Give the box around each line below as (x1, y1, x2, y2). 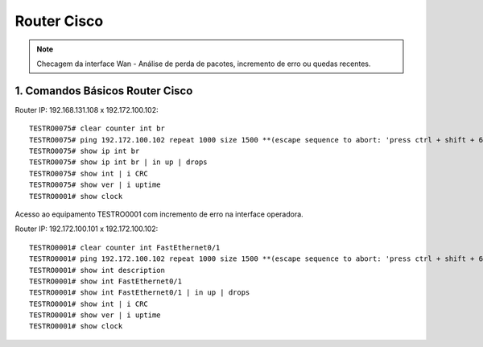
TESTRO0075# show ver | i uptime (29, 180, 161, 189)
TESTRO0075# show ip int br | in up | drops (29, 158, 208, 167)
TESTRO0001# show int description (29, 266, 165, 275)
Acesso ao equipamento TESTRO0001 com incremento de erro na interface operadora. (14, 209, 303, 219)
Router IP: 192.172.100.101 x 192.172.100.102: (14, 224, 159, 233)
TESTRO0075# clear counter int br (29, 124, 165, 133)
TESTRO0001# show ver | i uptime (29, 311, 161, 320)
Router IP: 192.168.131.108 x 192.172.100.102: (14, 105, 159, 114)
